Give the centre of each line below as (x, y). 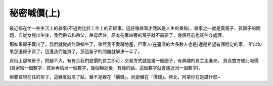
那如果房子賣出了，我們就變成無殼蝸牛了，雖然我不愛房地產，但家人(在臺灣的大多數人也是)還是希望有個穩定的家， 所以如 (136, 44)
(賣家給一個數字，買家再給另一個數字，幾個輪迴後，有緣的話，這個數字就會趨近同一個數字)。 (106, 67)
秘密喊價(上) (35, 13)
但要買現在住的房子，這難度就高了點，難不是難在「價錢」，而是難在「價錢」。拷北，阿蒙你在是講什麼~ (115, 77)
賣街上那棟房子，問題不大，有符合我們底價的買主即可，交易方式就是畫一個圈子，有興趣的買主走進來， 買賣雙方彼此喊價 (134, 61)
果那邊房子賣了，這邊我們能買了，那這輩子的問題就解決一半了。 (76, 51)
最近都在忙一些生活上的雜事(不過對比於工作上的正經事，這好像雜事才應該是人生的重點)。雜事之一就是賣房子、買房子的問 (135, 28)
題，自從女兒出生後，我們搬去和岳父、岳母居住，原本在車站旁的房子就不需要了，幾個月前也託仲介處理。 (118, 35)
